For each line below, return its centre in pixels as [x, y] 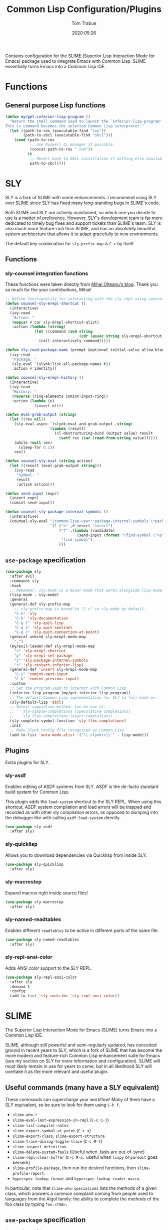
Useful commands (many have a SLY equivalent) [82, 1087]
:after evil [22, 576]
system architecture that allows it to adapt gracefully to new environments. [82, 234]
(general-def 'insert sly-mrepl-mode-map [53, 670]
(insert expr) [24, 498]
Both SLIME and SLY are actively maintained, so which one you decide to [80, 212]
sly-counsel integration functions [47, 273]
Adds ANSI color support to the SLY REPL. [49, 968]
